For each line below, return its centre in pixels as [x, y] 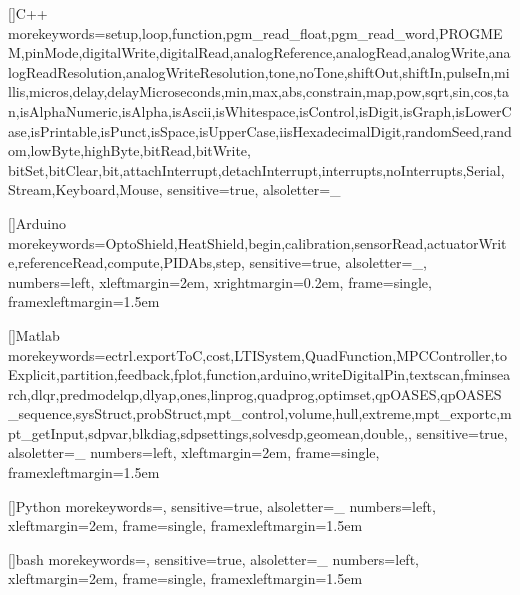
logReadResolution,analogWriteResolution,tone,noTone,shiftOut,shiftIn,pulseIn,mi [259, 71]
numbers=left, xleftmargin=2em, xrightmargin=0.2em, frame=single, [220, 281]
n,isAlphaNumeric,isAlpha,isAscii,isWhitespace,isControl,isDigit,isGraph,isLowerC [260, 110]
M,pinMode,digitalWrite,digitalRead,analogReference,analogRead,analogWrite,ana [259, 52]
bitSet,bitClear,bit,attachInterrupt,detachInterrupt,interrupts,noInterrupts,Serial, [256, 169]
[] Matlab [34, 334]
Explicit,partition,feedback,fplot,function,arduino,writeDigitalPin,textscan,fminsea [259, 374]
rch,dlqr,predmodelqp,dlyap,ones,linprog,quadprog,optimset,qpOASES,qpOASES [255, 393]
